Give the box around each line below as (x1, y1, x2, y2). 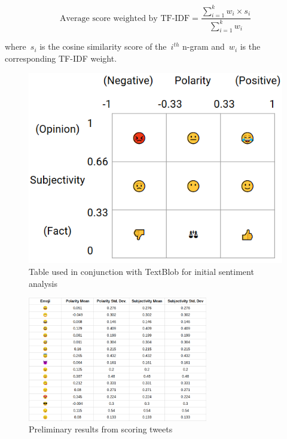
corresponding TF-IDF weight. (5, 52, 117, 65)
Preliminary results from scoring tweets (29, 423, 173, 435)
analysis (29, 277, 57, 289)
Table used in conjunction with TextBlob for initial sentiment (29, 265, 254, 278)
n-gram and (182, 40, 225, 53)
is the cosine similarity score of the (39, 40, 167, 53)
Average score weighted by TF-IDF (59, 14, 190, 23)
